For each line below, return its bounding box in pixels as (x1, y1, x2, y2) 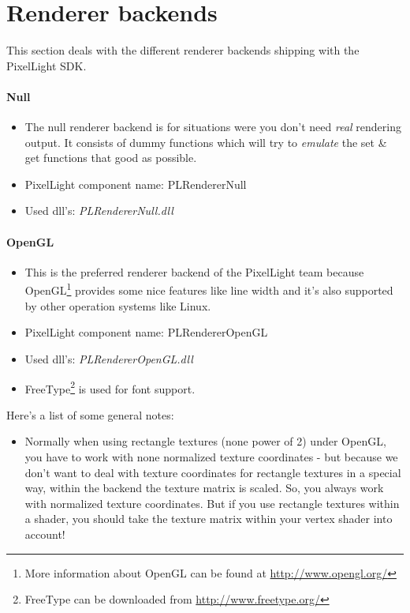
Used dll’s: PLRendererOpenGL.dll (24, 350, 193, 367)
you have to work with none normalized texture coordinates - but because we (24, 448, 398, 464)
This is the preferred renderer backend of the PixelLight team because (24, 263, 364, 280)
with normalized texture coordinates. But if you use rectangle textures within (24, 495, 400, 511)
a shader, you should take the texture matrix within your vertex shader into (24, 510, 393, 527)
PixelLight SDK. (6, 57, 87, 73)
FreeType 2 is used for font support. (24, 378, 196, 397)
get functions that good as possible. (24, 149, 197, 166)
